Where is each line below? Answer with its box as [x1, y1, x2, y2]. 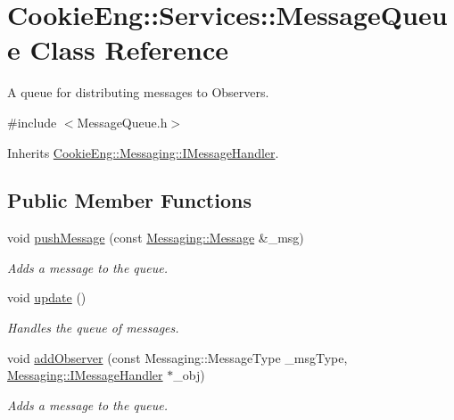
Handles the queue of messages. [7, 318, 179, 337]
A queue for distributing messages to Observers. [7, 83, 269, 102]
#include [7, 112, 57, 131]
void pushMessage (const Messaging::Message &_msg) [7, 228, 304, 247]
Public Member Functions [7, 186, 252, 214]
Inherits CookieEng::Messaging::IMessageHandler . [7, 143, 279, 161]
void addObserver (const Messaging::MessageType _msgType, [7, 348, 348, 366]
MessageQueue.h [77, 112, 168, 131]
